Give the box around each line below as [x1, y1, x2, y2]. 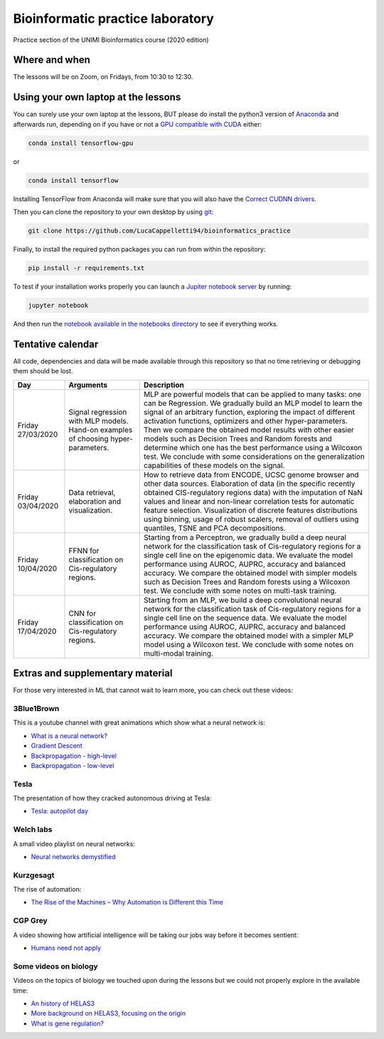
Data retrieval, [68, 487, 116, 497]
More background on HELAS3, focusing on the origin [31, 1009, 186, 1018]
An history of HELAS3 [31, 999, 95, 1008]
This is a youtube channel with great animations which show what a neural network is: [13, 718, 266, 727]
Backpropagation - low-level [31, 761, 114, 769]
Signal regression [68, 407, 127, 417]
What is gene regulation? [31, 1019, 105, 1028]
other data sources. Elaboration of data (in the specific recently [143, 479, 356, 489]
